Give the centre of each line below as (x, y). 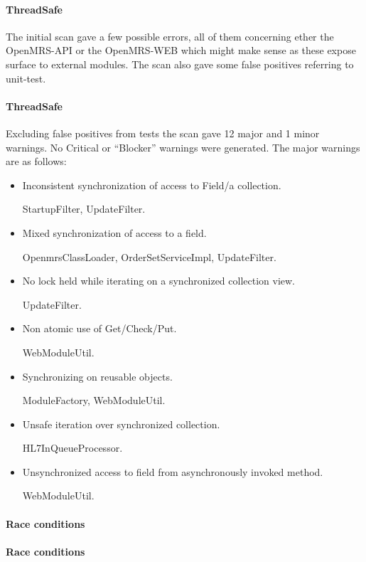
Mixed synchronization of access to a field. (114, 232)
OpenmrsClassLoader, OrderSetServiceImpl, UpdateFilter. (149, 256)
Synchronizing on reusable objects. (97, 376)
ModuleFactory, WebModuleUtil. (94, 400)
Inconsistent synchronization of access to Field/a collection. (152, 185)
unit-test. (26, 78)
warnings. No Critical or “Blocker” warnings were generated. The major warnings (183, 147)
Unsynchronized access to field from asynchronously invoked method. (173, 471)
